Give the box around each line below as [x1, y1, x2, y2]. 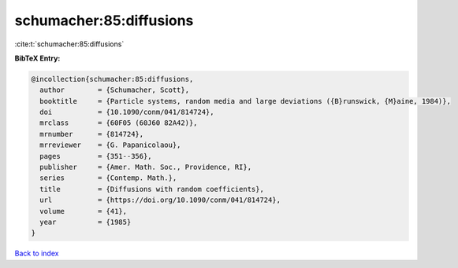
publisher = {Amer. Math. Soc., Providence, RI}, [39, 163, 252, 172]
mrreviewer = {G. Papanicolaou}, [39, 141, 181, 149]
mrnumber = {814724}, [39, 130, 144, 138]
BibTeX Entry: [14, 53, 61, 63]
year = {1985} [39, 218, 132, 226]
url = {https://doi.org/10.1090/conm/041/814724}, [39, 196, 281, 204]
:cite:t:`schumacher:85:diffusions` [14, 39, 125, 49]
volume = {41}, [39, 207, 128, 215]
